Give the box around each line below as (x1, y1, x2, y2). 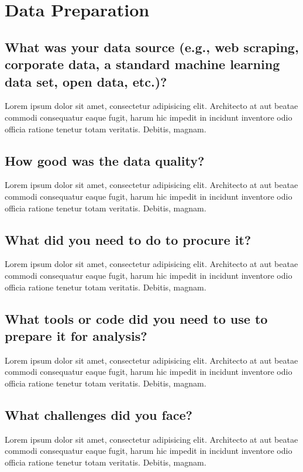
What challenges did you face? (5, 405, 192, 423)
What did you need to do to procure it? (5, 230, 252, 248)
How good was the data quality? (5, 151, 205, 169)
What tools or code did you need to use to (5, 309, 268, 327)
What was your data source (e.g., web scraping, (5, 37, 299, 56)
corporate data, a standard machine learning (5, 55, 280, 73)
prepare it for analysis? (5, 326, 147, 344)
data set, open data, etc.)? (5, 72, 167, 90)
